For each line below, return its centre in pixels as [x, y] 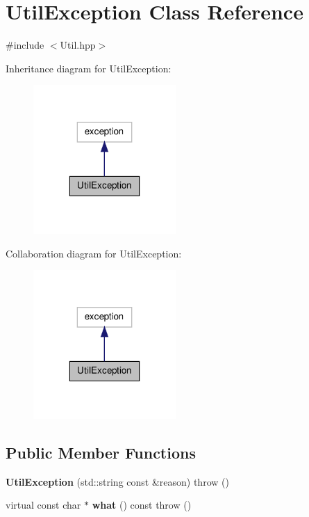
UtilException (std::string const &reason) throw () [117, 481]
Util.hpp [78, 45]
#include [25, 45]
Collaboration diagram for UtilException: [94, 253]
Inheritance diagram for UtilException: [89, 68]
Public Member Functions [101, 452]
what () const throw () [142, 505]
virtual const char [43, 505]
